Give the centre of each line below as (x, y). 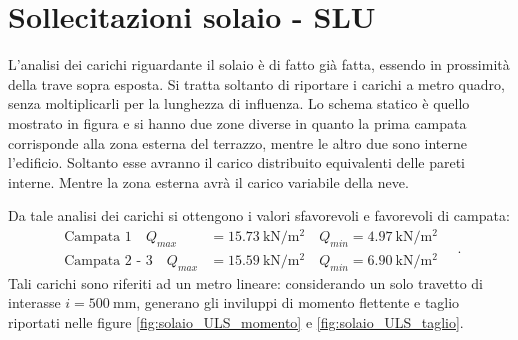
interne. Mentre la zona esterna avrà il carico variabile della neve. (208, 181)
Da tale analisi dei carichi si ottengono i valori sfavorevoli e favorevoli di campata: (259, 215)
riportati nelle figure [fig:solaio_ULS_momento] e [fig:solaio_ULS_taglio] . (236, 321)
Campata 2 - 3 (108, 260)
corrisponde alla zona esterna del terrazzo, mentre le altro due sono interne (238, 142)
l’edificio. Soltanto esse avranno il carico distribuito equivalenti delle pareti (236, 162)
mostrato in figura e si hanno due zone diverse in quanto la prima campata (237, 122)
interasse (34, 302)
